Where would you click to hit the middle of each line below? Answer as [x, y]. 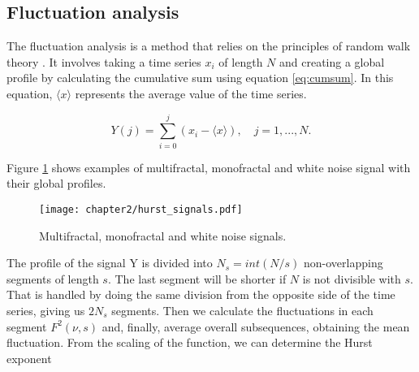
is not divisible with [352, 278]
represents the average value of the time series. [191, 93]
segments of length [53, 278]
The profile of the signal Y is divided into [110, 263]
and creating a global [332, 61]
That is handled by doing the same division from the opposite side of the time [201, 294]
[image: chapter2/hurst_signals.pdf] [141, 209]
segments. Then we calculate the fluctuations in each [242, 310]
